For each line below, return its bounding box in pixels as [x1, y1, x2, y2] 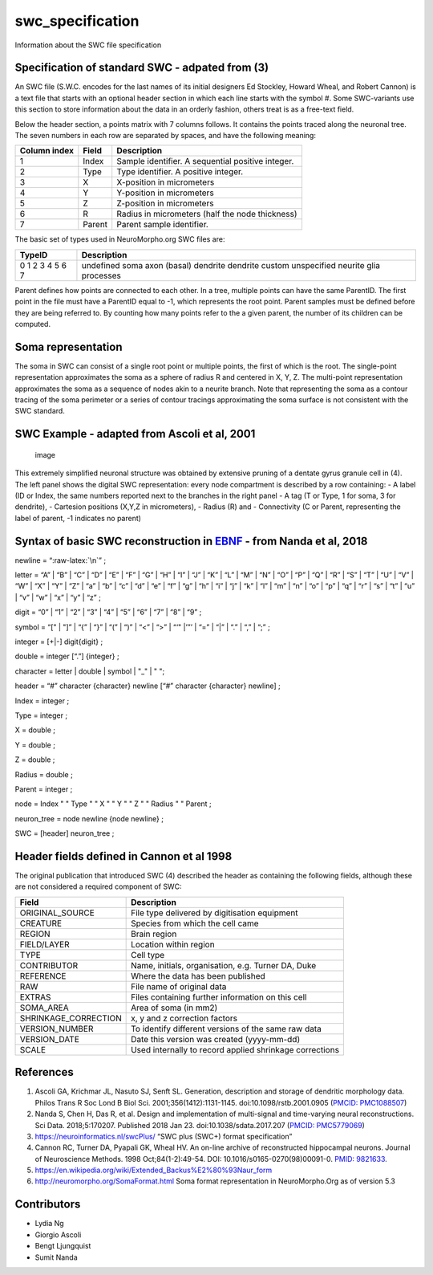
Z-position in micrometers [116, 198, 214, 209]
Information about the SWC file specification [14, 40, 162, 50]
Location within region [131, 939, 216, 950]
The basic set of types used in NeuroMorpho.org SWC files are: [14, 234, 225, 244]
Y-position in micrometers [116, 187, 214, 198]
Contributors [14, 1197, 81, 1212]
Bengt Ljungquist [34, 1241, 91, 1251]
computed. [14, 319, 51, 328]
